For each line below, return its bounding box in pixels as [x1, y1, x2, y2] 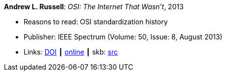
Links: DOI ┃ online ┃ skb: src [24, 48, 118, 56]
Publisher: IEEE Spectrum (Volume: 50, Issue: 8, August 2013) [24, 33, 223, 41]
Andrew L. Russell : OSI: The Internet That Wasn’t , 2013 [4, 2, 184, 11]
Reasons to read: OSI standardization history [24, 18, 168, 26]
